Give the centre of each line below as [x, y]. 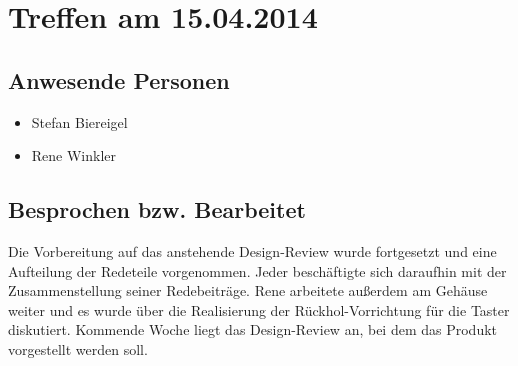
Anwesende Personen [119, 79]
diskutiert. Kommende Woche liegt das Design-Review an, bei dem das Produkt [253, 329]
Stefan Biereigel [79, 121]
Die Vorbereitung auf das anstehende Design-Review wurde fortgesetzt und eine [252, 250]
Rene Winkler [74, 155]
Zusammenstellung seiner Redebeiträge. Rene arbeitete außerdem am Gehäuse [248, 290]
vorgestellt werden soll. [78, 348]
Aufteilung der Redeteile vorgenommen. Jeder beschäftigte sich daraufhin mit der [257, 270]
